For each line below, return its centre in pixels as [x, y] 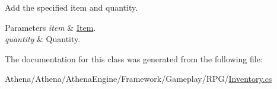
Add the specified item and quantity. [71, 7]
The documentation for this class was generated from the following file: [134, 58]
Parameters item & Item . [50, 27]
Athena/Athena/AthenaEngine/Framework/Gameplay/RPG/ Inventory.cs [138, 79]
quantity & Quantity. [43, 39]
